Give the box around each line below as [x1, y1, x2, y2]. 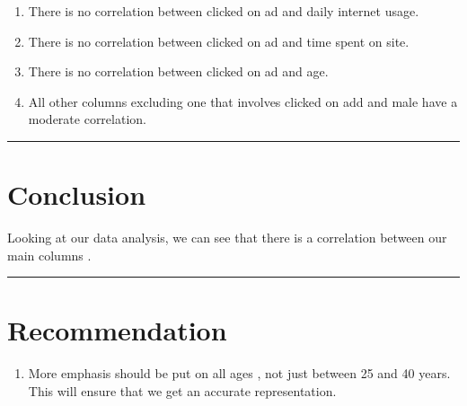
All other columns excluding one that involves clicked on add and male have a [28, 92, 458, 110]
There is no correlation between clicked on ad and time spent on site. [28, 31, 410, 50]
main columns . [7, 245, 92, 264]
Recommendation [7, 312, 227, 349]
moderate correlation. [28, 110, 146, 128]
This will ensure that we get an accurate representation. [28, 382, 337, 400]
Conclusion [7, 176, 146, 213]
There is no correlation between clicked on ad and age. [28, 62, 329, 81]
